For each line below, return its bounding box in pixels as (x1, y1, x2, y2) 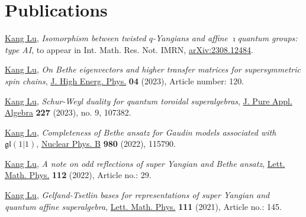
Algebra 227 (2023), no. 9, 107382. (5, 106, 131, 119)
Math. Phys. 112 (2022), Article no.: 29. (5, 169, 152, 181)
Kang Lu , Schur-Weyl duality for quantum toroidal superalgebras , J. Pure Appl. (5, 94, 292, 107)
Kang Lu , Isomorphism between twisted (5, 32, 146, 44)
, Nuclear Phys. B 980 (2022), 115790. (36, 137, 176, 150)
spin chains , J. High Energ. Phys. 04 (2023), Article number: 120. (5, 74, 244, 87)
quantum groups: (237, 32, 298, 44)
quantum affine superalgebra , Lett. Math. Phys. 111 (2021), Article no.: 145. (5, 200, 282, 212)
